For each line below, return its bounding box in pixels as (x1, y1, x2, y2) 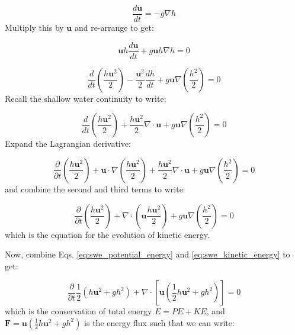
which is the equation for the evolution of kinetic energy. (5, 228, 210, 240)
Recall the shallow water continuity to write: (5, 92, 166, 104)
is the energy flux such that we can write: (84, 316, 235, 328)
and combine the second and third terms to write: (5, 182, 185, 195)
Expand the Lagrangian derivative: (5, 137, 131, 150)
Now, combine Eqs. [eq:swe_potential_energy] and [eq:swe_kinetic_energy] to (5, 248, 290, 260)
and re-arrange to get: (74, 21, 154, 34)
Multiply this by (5, 21, 64, 34)
